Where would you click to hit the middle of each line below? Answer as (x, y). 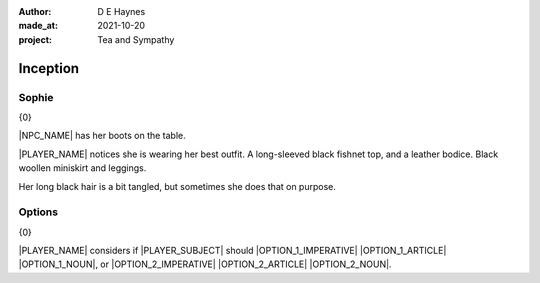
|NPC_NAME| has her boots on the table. (102, 136)
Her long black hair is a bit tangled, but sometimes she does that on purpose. (177, 186)
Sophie (36, 97)
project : (35, 39)
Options (38, 212)
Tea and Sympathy (136, 39)
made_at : (38, 26)
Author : (35, 11)
